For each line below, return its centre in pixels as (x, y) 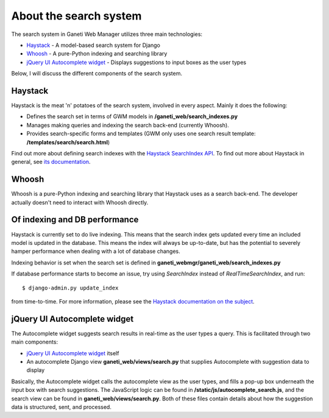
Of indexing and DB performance (75, 220)
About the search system (76, 16)
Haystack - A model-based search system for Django (94, 45)
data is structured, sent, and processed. (62, 407)
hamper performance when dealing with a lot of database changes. (96, 251)
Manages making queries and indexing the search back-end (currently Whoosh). (128, 125)
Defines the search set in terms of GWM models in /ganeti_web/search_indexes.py (132, 116)
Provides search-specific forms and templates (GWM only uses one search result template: (141, 133)
